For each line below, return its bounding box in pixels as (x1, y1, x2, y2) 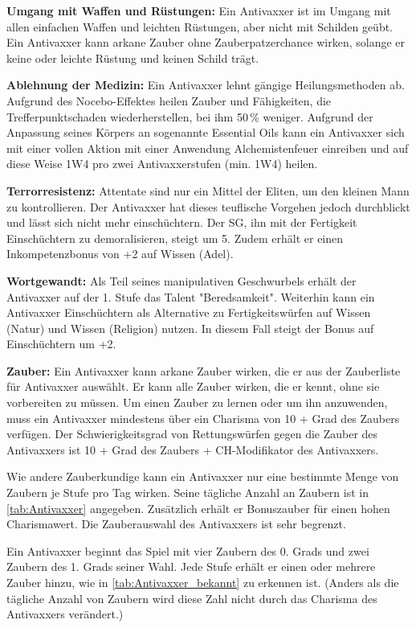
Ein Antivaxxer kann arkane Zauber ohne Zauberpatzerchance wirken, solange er (6, 34, 406, 51)
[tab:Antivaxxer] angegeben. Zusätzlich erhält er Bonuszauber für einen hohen (6, 499, 390, 516)
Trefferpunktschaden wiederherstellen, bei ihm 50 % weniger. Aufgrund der (6, 108, 373, 125)
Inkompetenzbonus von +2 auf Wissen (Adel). (6, 245, 234, 262)
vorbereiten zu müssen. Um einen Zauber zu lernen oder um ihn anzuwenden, (6, 394, 388, 411)
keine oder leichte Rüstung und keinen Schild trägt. (6, 49, 259, 66)
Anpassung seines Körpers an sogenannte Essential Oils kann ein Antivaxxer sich (6, 124, 405, 141)
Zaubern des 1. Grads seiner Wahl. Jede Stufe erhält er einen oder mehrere (6, 558, 376, 575)
